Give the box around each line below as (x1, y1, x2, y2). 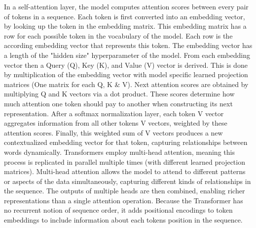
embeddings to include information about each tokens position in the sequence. (4, 215, 243, 225)
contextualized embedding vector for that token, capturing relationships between (4, 137, 248, 147)
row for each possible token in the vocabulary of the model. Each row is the (4, 30, 233, 41)
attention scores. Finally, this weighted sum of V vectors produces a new (4, 127, 223, 137)
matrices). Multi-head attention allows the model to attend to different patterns (4, 166, 246, 177)
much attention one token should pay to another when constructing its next (4, 98, 233, 108)
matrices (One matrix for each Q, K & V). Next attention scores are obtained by (4, 79, 249, 89)
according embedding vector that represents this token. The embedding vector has (4, 40, 253, 50)
